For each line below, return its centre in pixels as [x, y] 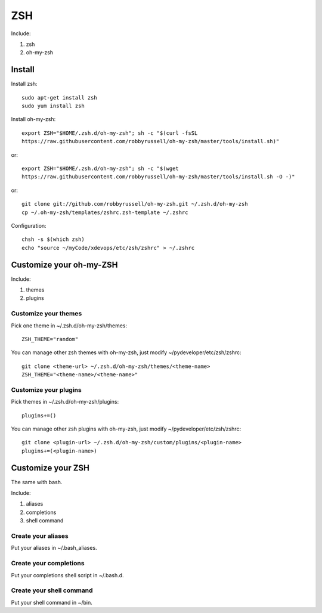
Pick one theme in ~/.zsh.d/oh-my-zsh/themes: [69, 326]
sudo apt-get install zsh [60, 97]
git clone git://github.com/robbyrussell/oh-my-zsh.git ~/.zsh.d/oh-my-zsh [135, 204]
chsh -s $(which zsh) [53, 239]
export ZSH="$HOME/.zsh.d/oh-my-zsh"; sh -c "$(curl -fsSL [110, 133]
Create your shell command [52, 590]
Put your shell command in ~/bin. [52, 602]
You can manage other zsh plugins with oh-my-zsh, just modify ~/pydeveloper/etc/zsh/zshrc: [126, 429]
